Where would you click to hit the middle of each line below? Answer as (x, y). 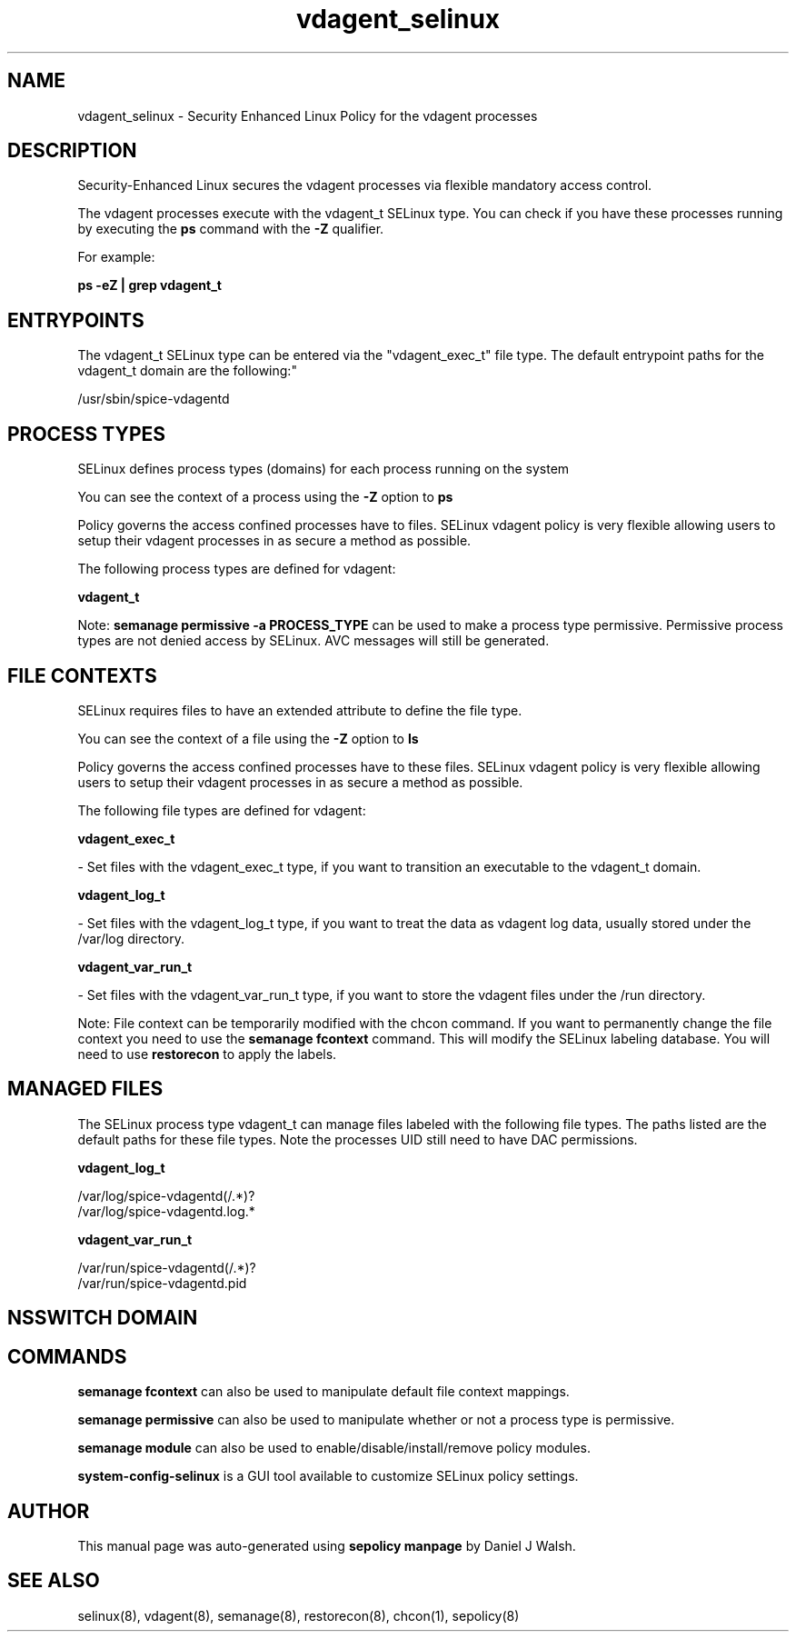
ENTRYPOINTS (76, 320)
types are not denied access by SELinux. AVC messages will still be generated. (313, 641)
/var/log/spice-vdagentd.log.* (166, 1211)
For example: (116, 257)
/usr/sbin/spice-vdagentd (154, 399)
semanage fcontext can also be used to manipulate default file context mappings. (323, 1392)
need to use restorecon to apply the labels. (207, 1054)
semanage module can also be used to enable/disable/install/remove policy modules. (334, 1448)
